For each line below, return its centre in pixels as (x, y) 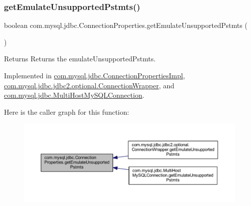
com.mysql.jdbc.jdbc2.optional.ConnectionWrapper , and (89, 85)
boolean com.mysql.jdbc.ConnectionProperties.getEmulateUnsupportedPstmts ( (126, 25)
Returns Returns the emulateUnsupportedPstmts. (80, 59)
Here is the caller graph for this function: (67, 111)
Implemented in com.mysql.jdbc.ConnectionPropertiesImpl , (95, 75)
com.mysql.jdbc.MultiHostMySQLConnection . (74, 95)
